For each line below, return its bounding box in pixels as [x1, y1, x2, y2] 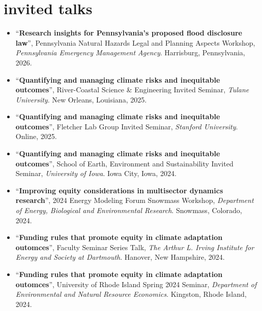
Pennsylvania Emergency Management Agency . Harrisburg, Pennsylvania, [15, 47, 245, 58]
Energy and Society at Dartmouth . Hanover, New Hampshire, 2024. [15, 252, 225, 262]
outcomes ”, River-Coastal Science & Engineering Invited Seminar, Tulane [15, 84, 249, 95]
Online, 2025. [15, 131, 57, 142]
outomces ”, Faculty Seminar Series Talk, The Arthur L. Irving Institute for [15, 241, 254, 252]
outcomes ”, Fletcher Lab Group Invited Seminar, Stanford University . [15, 121, 238, 131]
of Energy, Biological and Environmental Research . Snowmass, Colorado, [15, 205, 242, 216]
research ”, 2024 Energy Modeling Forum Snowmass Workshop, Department [15, 195, 254, 205]
